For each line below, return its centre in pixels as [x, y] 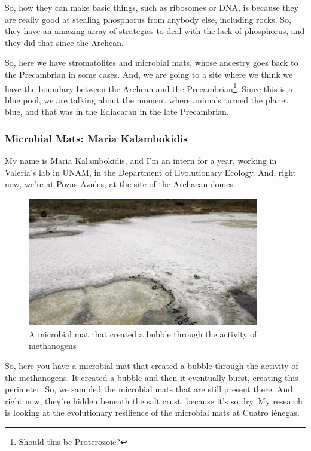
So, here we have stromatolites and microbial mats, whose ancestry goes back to [152, 63]
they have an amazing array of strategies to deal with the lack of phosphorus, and [155, 31]
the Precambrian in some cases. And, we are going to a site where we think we [149, 74]
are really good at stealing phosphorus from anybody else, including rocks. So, [148, 19]
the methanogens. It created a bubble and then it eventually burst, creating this [152, 377]
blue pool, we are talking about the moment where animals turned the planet [147, 100]
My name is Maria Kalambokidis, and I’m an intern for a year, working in [141, 161]
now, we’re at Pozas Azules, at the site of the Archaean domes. [120, 184]
